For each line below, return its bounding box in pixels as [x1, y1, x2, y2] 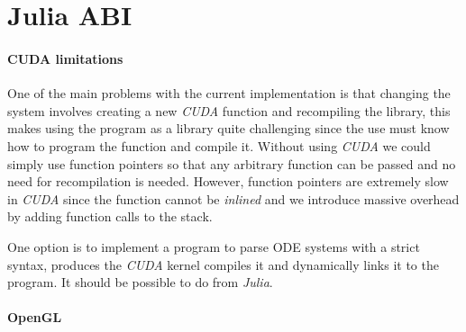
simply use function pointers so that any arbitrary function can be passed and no [7, 154, 456, 173]
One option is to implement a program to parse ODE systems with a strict [7, 237, 420, 256]
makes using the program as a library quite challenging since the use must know [7, 119, 450, 138]
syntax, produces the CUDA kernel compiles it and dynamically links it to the [7, 255, 439, 274]
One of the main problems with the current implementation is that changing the [7, 84, 451, 103]
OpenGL [7, 308, 62, 327]
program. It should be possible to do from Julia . [7, 273, 273, 292]
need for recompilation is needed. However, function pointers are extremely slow [7, 172, 449, 191]
